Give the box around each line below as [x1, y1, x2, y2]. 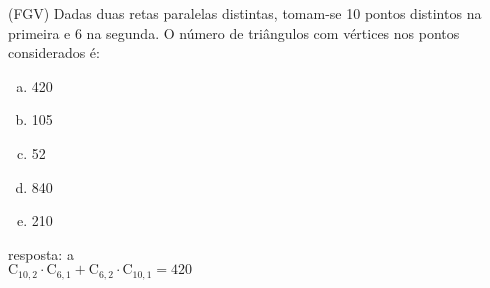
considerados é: [8, 42, 100, 63]
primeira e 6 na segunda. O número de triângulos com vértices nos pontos [8, 22, 460, 43]
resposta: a [8, 243, 74, 264]
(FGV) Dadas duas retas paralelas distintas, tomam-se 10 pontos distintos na [8, 3, 482, 23]
